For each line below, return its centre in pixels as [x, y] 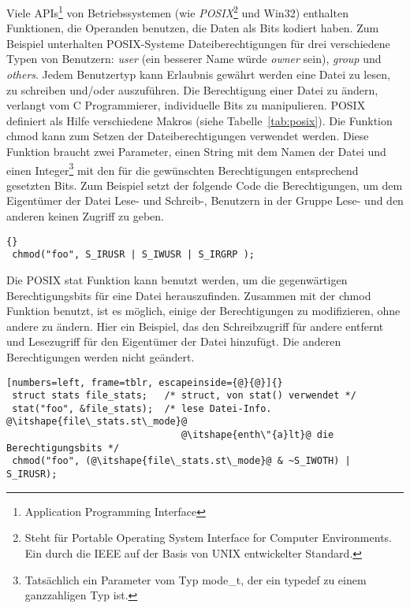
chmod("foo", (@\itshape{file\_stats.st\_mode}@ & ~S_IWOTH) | [181, 461]
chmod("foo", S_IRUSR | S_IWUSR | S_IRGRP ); [133, 255]
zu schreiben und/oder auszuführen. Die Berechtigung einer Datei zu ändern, [192, 89]
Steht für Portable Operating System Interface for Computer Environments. [208, 538]
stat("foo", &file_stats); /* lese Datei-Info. [142, 408]
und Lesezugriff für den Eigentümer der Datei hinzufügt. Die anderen [174, 341]
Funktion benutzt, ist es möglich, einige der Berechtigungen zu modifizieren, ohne [203, 311]
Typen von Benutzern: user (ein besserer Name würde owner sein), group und [194, 59]
